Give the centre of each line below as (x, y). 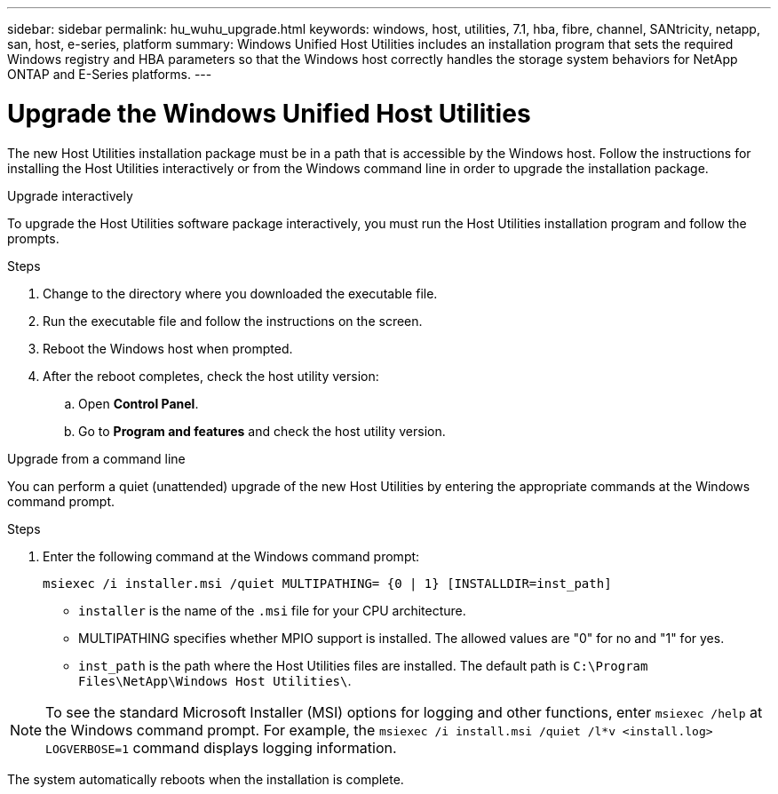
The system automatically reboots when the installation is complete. (206, 779)
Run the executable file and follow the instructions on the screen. (233, 321)
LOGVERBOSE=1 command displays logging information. (221, 747)
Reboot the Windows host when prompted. (168, 348)
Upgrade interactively (70, 195)
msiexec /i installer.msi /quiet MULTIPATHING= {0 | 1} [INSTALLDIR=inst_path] (327, 583)
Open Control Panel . (139, 403)
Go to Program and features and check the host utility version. (262, 431)
